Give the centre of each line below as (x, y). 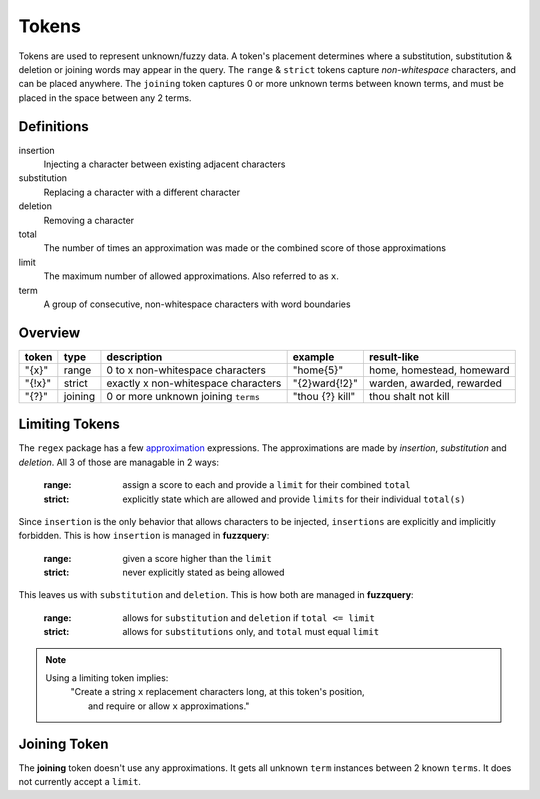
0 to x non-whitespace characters (186, 370)
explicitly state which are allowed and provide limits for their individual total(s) (294, 499)
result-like (394, 357)
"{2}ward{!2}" (325, 383)
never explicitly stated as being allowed (203, 572)
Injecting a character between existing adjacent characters (164, 164)
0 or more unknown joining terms (183, 396)
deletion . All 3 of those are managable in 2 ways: (119, 462)
